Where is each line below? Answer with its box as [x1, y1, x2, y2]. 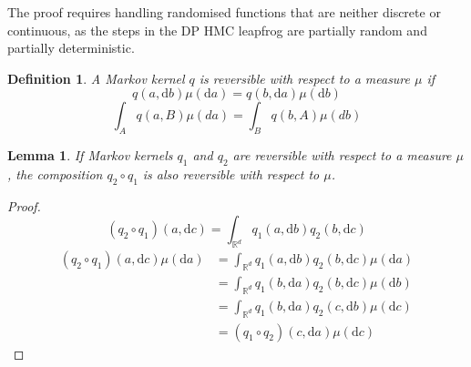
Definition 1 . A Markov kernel [7, 68, 185, 87]
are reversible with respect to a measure [232, 146, 452, 165]
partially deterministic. [7, 38, 135, 57]
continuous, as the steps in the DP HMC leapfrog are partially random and [7, 20, 427, 39]
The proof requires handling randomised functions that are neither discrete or [7, 3, 441, 21]
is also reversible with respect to [142, 164, 320, 183]
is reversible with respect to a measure [199, 68, 411, 87]
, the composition [7, 164, 103, 183]
